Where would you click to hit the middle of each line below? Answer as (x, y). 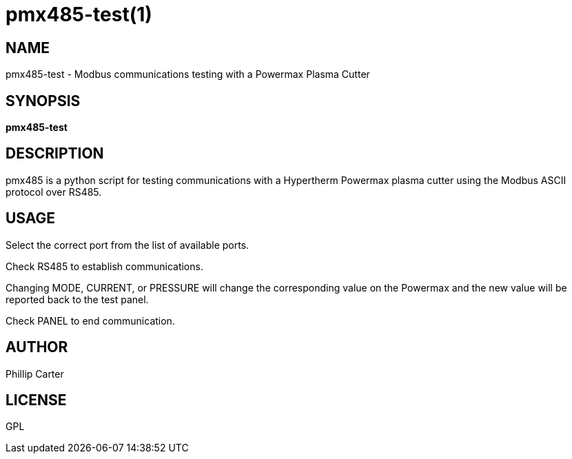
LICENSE (36, 400)
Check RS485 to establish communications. (104, 266)
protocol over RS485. (54, 192)
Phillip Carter (35, 374)
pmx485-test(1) (79, 14)
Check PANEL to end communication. (90, 320)
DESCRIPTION (55, 154)
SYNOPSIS (43, 101)
